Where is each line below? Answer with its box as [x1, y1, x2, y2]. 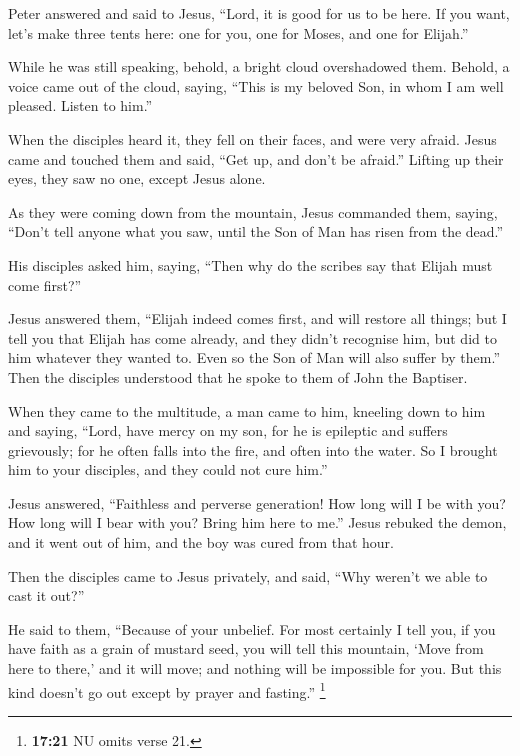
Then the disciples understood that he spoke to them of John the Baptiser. [8, 366, 468, 387]
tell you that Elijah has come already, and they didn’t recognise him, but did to [8, 327, 497, 348]
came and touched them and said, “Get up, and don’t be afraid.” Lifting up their [8, 148, 504, 169]
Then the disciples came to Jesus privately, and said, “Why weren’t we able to [8, 565, 488, 586]
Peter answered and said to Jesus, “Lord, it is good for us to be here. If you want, [8, 3, 510, 23]
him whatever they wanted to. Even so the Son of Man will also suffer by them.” [8, 347, 501, 368]
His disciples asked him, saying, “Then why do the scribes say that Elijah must [8, 254, 493, 275]
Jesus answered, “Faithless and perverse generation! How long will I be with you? [8, 492, 506, 513]
